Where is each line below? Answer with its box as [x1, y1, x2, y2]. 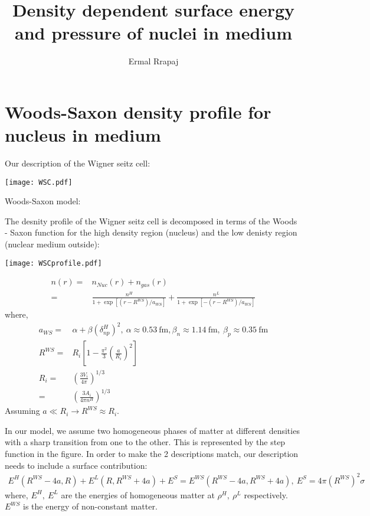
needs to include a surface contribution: [5, 459, 148, 471]
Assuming [5, 404, 40, 417]
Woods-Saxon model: [5, 195, 81, 207]
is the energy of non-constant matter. [23, 500, 158, 512]
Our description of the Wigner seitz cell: [5, 157, 150, 169]
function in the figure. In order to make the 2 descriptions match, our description [5, 448, 299, 459]
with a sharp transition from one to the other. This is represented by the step [5, 436, 286, 448]
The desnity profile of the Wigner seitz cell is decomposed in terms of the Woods [5, 214, 297, 227]
